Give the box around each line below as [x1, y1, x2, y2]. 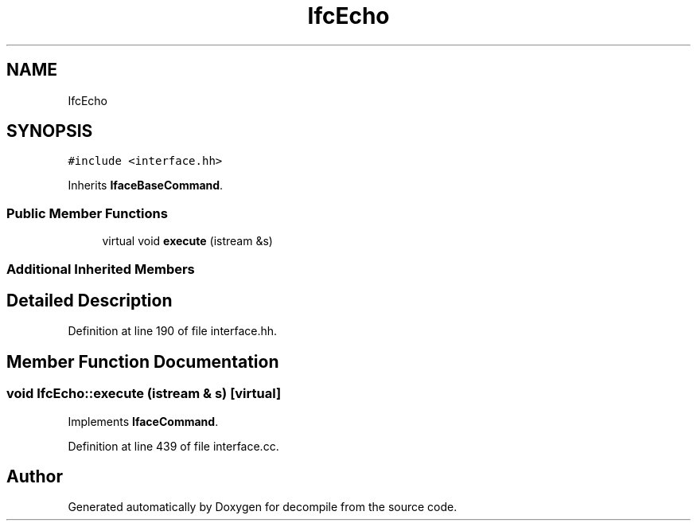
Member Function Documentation [6, 351, 279, 372]
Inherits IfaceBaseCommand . [68, 178, 224, 193]
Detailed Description [6, 290, 173, 310]
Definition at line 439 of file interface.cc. [68, 439, 279, 453]
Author [6, 466, 63, 487]
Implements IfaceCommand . [68, 414, 219, 428]
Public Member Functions [6, 205, 168, 221]
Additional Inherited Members [6, 260, 195, 277]
